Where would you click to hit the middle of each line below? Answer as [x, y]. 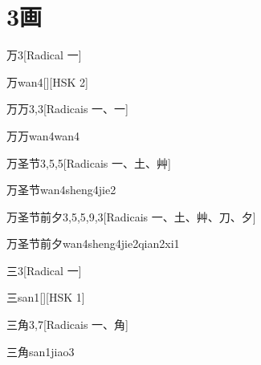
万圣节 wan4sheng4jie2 [61, 190]
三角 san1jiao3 [41, 351]
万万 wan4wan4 [43, 135]
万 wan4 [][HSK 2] [47, 81]
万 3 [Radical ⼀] [44, 55]
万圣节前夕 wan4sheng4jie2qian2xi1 [93, 243]
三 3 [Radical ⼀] [44, 270]
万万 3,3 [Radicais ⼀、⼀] [67, 109]
